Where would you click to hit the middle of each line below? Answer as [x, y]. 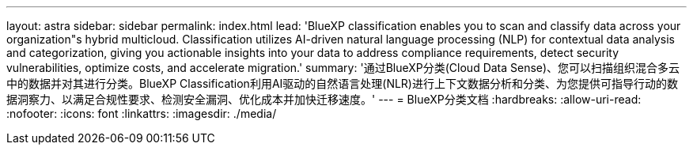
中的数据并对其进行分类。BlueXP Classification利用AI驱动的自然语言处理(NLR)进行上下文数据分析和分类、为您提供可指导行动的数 [342, 83]
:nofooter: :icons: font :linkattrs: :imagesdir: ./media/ [142, 113]
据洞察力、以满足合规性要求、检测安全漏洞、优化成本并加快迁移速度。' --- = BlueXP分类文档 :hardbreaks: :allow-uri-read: [324, 99]
